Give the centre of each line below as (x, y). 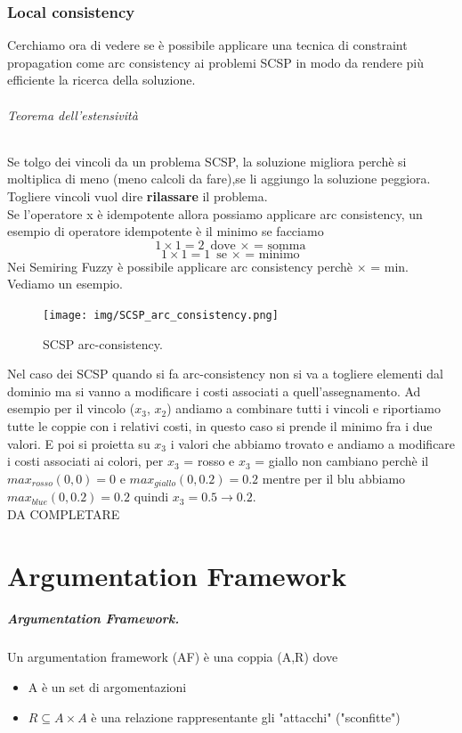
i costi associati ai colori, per (85, 461)
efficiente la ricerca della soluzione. (101, 80)
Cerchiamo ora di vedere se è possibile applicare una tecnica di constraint (207, 45)
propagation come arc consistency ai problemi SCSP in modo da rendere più (216, 62)
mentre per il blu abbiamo (334, 478)
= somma (280, 245)
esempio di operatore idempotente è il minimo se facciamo (166, 231)
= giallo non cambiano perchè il (342, 461)
